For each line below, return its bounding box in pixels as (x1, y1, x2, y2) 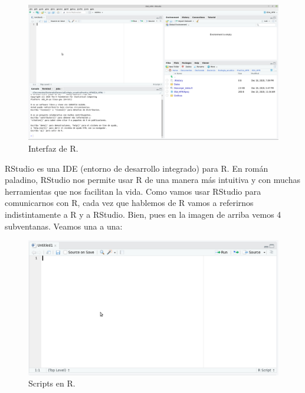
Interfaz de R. (28, 142, 78, 154)
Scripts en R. (28, 377, 76, 389)
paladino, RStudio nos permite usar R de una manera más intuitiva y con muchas (5, 173, 300, 186)
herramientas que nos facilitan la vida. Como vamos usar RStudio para (5, 185, 261, 197)
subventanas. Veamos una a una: (5, 220, 123, 232)
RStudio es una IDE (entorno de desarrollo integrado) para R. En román (5, 162, 268, 174)
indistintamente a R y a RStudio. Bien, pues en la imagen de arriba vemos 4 (5, 208, 281, 220)
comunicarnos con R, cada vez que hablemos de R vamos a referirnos (5, 196, 254, 209)
